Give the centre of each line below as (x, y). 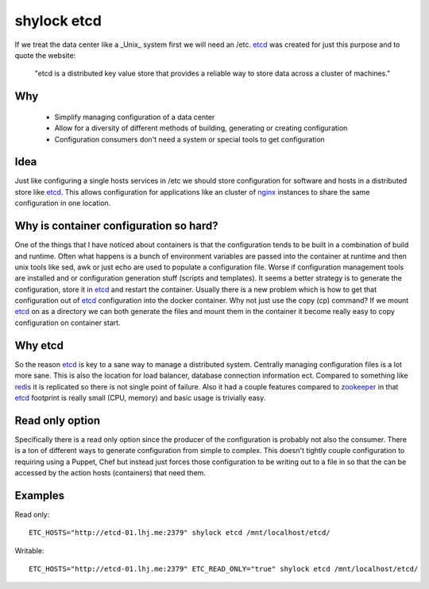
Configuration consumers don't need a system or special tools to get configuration (189, 139)
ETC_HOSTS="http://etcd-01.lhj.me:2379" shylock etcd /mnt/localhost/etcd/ (180, 533)
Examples (40, 496)
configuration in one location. (63, 203)
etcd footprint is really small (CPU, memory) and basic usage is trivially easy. (140, 397)
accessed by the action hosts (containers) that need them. (110, 473)
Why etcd (39, 345)
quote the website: (45, 55)
